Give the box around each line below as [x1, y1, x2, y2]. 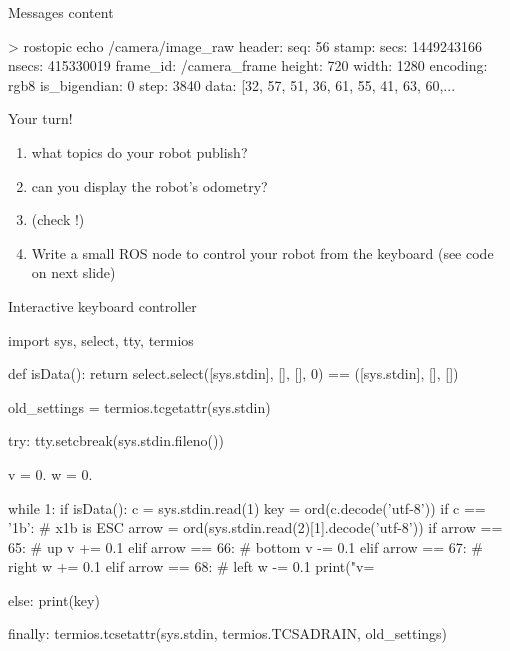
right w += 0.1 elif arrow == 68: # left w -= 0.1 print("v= [8, 556, 375, 577]
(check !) [31, 209, 85, 230]
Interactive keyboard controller [8, 295, 197, 316]
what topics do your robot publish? [31, 141, 248, 162]
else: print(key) [8, 589, 100, 610]
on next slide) [31, 262, 116, 283]
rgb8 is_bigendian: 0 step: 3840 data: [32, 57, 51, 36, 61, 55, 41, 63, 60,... [8, 74, 456, 95]
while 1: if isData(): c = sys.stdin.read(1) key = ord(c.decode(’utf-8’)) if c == [8, 497, 486, 518]
